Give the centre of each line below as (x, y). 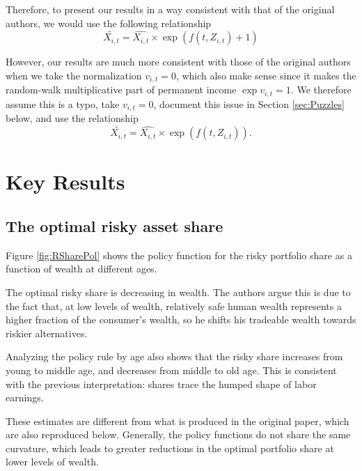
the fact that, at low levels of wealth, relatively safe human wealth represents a (174, 306)
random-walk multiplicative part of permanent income (121, 90)
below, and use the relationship (72, 118)
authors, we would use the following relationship (109, 23)
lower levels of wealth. (52, 462)
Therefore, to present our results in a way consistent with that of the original (170, 9)
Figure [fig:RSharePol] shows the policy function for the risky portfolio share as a (179, 255)
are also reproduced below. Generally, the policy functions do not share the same (178, 434)
